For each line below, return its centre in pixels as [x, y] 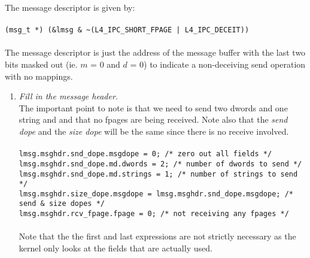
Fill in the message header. [69, 96]
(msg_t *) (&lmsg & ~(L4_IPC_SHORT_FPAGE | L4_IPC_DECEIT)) [127, 30]
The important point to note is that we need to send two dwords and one [153, 107]
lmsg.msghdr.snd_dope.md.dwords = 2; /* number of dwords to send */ [160, 164]
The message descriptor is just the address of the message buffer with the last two [155, 52]
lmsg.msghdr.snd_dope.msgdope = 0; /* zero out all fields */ [145, 154]
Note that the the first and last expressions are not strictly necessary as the [157, 236]
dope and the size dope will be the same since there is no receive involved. [154, 131]
